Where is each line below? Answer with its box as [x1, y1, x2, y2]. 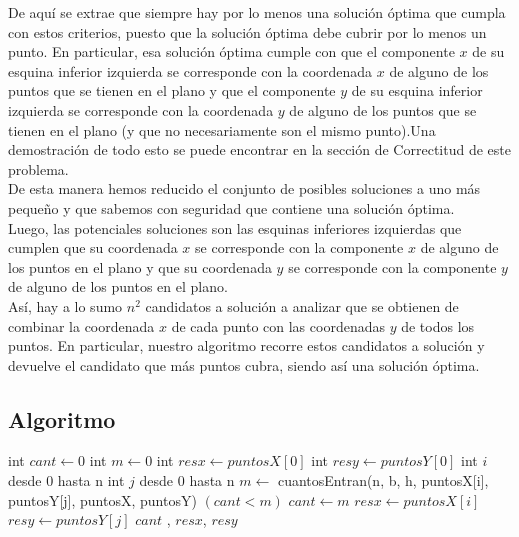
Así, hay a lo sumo [8, 295, 123, 316]
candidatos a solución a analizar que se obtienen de [145, 295, 459, 316]
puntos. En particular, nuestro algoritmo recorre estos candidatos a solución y [8, 335, 485, 356]
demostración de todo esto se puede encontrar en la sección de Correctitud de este [8, 139, 511, 160]
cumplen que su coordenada [8, 237, 178, 258]
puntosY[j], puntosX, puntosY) [8, 489, 197, 510]
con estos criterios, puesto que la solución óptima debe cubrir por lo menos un [8, 21, 487, 42]
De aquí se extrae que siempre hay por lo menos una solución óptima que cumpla [8, 2, 506, 22]
